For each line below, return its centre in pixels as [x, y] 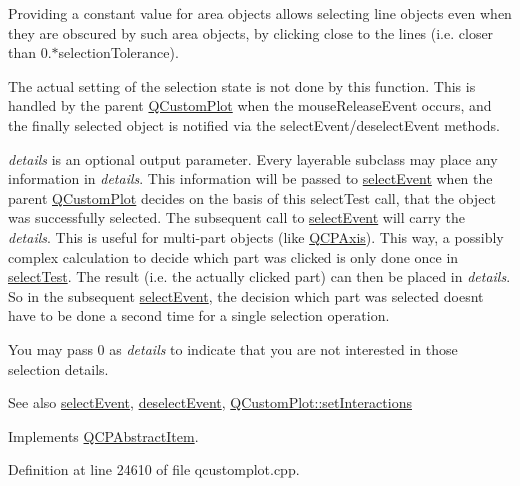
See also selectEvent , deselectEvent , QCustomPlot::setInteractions [210, 402]
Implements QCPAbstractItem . [103, 435]
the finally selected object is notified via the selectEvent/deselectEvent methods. [254, 124]
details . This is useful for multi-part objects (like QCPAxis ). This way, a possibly [256, 236]
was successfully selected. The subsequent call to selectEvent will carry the [236, 217]
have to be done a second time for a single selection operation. [199, 315]
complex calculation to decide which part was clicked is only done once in [233, 256]
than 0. [30, 52]
